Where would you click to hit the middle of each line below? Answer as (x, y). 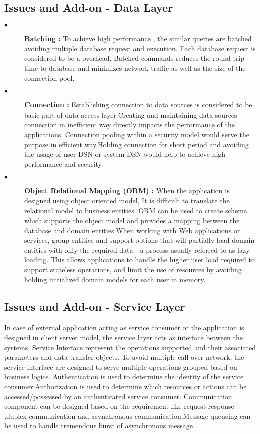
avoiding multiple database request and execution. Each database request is (140, 48)
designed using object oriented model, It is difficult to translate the (127, 200)
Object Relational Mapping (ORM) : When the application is (127, 191)
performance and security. (64, 164)
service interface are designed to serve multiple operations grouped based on (121, 366)
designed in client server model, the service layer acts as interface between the (123, 337)
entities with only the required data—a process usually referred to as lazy (137, 249)
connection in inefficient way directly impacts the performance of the (129, 124)
